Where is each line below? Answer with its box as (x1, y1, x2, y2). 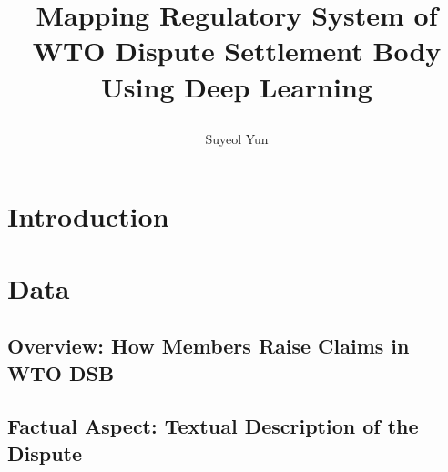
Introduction (7, 198, 169, 235)
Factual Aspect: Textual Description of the (7, 412, 419, 440)
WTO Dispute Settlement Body (32, 32, 442, 69)
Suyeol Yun (205, 128, 269, 148)
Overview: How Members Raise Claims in (7, 332, 410, 360)
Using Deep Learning (101, 67, 372, 105)
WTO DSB (7, 358, 115, 386)
